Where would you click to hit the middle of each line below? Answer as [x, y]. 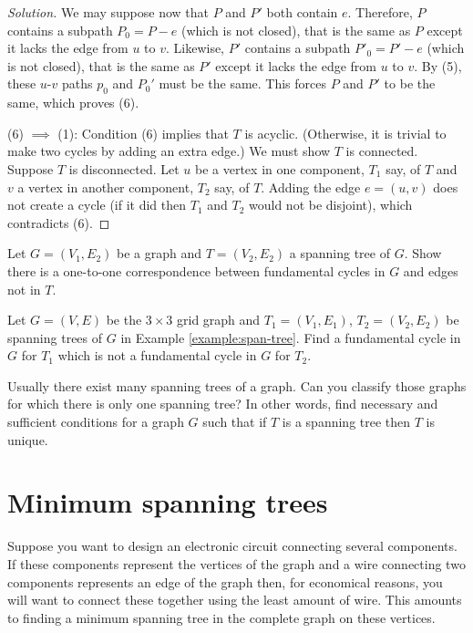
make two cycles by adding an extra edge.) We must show [169, 151]
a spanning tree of [339, 253]
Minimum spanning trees [168, 502]
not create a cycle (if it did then [97, 205]
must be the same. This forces [243, 83]
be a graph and [159, 253]
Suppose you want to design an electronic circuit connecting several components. [232, 546]
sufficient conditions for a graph [96, 422]
